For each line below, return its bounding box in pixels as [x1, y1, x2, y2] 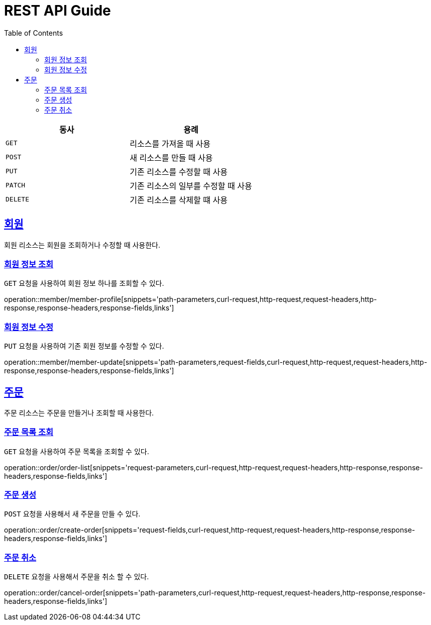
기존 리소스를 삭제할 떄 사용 [130, 194, 228, 205]
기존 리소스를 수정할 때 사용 [130, 166, 228, 177]
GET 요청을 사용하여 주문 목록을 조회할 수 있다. [4, 447, 149, 456]
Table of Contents [4, 28, 63, 37]
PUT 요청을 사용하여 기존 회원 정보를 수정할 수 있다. [4, 342, 164, 351]
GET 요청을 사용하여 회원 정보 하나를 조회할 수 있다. [4, 279, 164, 288]
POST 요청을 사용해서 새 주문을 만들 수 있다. [4, 509, 141, 518]
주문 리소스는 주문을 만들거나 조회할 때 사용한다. [4, 408, 154, 417]
